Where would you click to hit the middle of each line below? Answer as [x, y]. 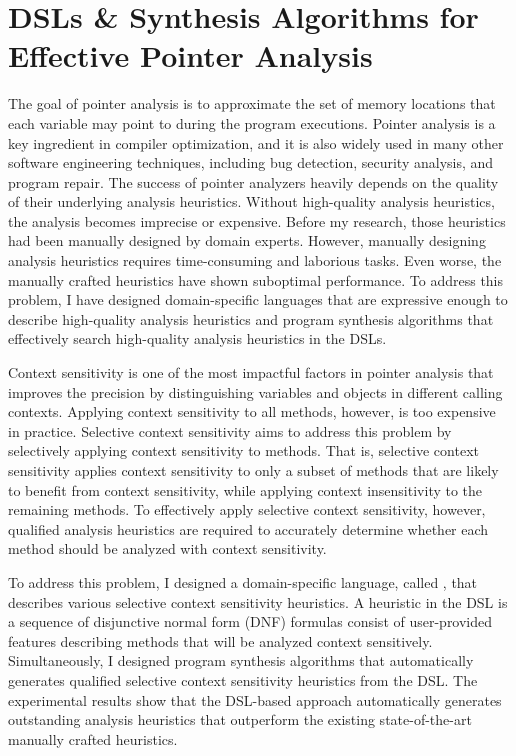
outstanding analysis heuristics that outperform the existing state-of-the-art [240, 719]
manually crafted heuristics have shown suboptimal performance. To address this [256, 279]
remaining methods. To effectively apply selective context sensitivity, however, [247, 509]
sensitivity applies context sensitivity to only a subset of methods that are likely [253, 470]
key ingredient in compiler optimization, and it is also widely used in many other [256, 142]
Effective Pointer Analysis [190, 55]
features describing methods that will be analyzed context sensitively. [220, 640]
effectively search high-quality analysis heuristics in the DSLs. [197, 338]
